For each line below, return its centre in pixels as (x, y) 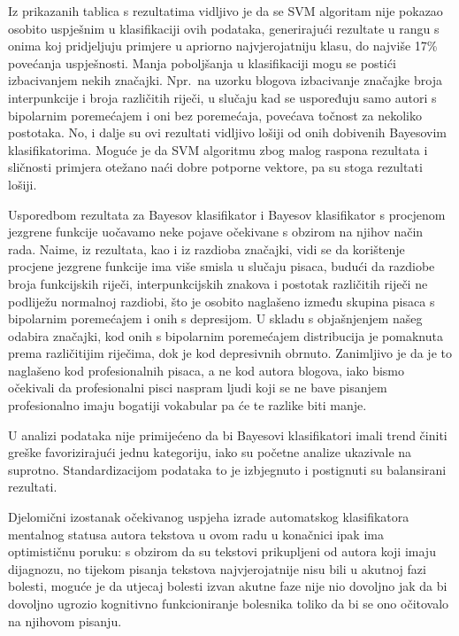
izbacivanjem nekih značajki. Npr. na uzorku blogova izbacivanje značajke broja (225, 80)
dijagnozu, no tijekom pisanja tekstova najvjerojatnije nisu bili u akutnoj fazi (217, 568)
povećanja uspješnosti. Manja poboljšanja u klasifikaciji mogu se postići (202, 62)
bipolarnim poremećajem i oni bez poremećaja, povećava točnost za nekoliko (215, 115)
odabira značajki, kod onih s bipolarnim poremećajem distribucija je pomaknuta (226, 335)
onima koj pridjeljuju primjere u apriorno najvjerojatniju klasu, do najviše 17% (223, 46)
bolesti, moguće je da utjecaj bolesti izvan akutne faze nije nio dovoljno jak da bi (228, 586)
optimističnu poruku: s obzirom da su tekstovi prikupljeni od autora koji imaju (222, 551)
